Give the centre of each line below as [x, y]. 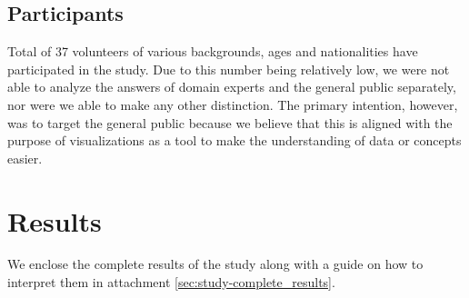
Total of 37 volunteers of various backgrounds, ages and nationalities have [213, 51]
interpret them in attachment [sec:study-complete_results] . [171, 282]
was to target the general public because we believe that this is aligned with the [230, 122]
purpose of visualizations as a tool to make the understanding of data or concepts [234, 140]
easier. [25, 158]
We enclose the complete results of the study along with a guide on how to [215, 264]
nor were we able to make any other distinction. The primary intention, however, [233, 104]
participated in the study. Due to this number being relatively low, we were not [229, 69]
